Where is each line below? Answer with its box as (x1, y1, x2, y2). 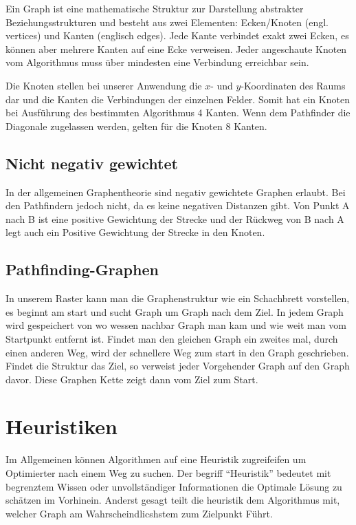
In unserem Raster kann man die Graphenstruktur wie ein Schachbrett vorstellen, (5, 291, 350, 306)
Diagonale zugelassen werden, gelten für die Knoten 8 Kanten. (5, 118, 267, 133)
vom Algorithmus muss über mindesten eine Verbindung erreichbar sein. (5, 55, 309, 69)
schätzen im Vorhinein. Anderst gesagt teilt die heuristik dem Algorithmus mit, (5, 493, 340, 507)
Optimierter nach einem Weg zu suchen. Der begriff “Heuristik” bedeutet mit (5, 466, 331, 480)
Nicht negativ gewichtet (5, 152, 178, 173)
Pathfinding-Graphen (5, 259, 159, 280)
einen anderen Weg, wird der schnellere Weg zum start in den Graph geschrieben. (5, 345, 349, 359)
